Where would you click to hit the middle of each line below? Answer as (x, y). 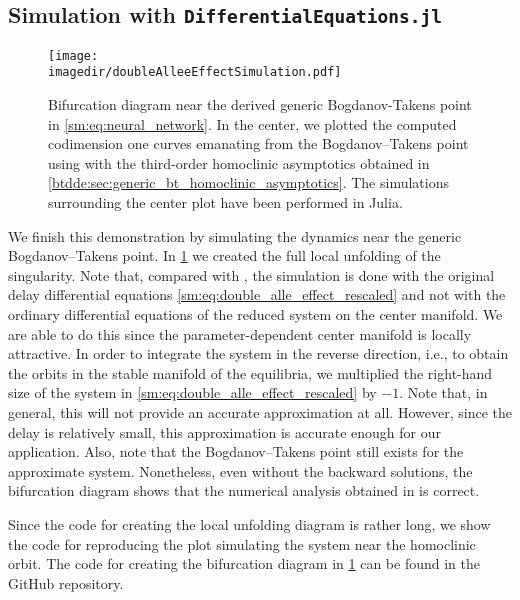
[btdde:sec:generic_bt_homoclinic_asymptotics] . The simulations (248, 182)
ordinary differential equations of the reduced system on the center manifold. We (255, 314)
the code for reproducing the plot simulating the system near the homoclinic (242, 543)
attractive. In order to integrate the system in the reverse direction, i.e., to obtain (258, 353)
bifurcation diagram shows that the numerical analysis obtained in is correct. (244, 490)
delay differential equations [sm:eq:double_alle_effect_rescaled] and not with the (257, 294)
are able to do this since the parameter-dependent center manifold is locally (240, 333)
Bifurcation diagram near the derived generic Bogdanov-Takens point (260, 104)
